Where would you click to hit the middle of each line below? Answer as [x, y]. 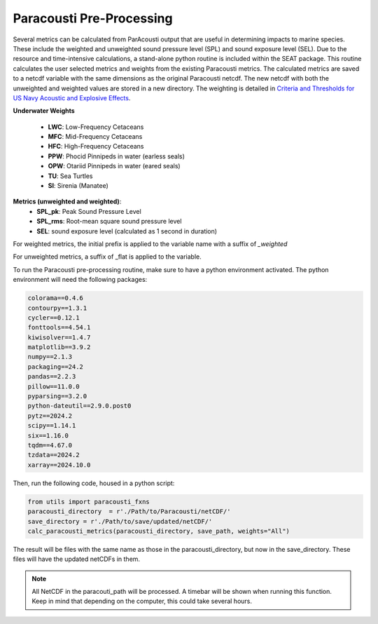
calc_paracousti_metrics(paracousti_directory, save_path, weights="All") [159, 531]
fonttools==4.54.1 [59, 327]
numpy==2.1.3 [50, 357]
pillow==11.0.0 [54, 386]
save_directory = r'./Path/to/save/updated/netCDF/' [120, 521]
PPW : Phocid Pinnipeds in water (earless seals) [117, 156]
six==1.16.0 [48, 435]
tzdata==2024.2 [54, 455]
